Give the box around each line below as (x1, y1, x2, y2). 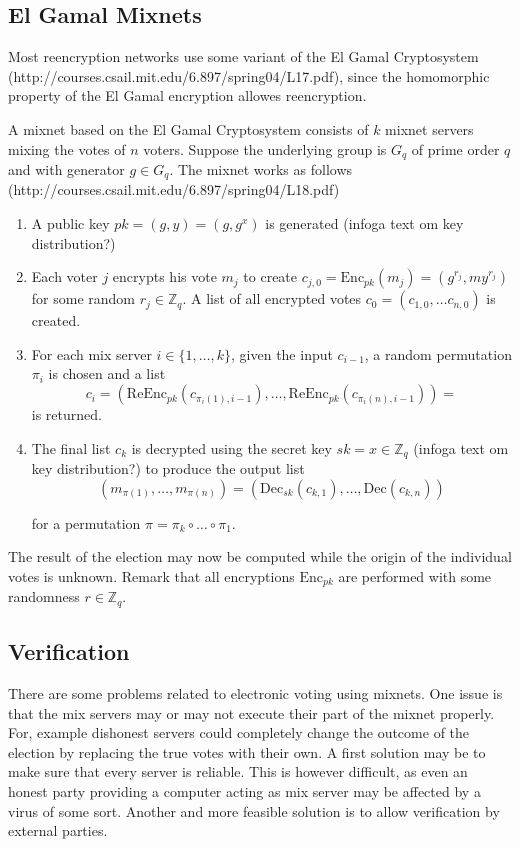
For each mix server (31, 343, 152, 364)
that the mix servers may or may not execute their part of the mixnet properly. (8, 702, 495, 723)
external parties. (8, 820, 108, 841)
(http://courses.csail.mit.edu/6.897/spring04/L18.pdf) (8, 179, 340, 200)
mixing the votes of (8, 138, 126, 159)
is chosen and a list (48, 363, 166, 384)
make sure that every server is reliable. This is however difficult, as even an (8, 761, 468, 782)
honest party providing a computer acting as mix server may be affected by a (8, 780, 481, 801)
